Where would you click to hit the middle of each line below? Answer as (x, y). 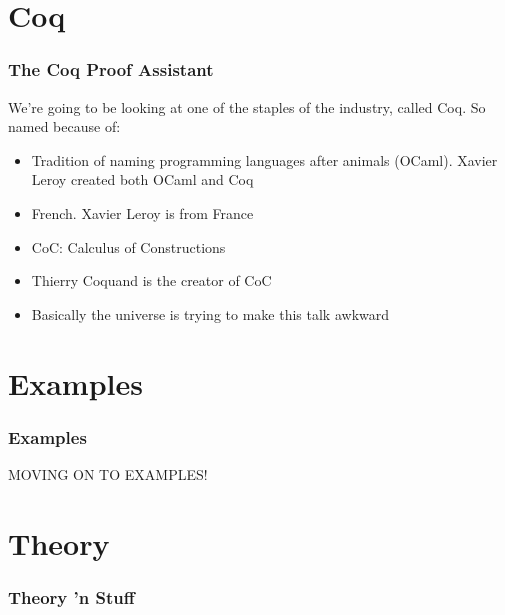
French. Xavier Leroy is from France (142, 212)
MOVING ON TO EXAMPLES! (108, 473)
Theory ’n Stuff (71, 596)
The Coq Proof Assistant (111, 69)
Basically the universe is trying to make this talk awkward (210, 313)
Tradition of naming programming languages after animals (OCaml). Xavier (264, 159)
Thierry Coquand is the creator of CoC (151, 280)
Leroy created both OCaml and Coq (142, 179)
